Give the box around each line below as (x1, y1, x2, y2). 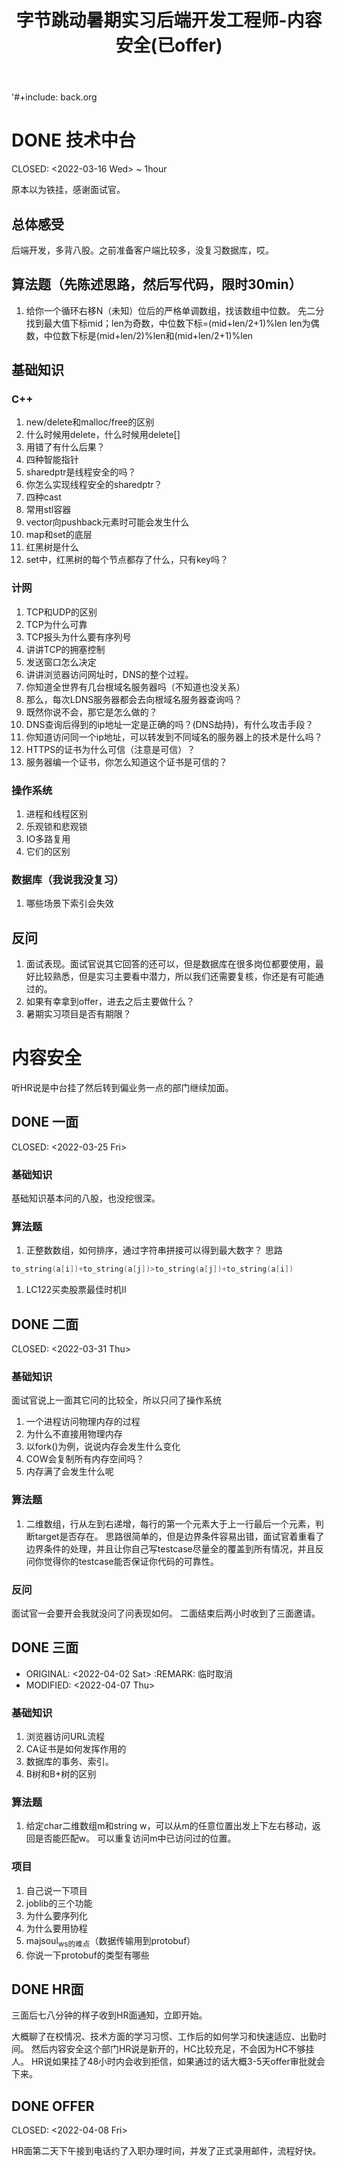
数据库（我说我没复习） (11, 872, 124, 886)
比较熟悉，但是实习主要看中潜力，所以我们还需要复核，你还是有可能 (34, 971, 316, 983)
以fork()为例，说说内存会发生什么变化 (25, 1441, 181, 1453)
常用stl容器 (25, 504, 72, 516)
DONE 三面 (11, 1639, 79, 1656)
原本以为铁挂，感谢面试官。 (11, 184, 126, 196)
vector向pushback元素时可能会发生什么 (25, 516, 190, 528)
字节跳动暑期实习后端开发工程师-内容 (15, 9, 323, 32)
